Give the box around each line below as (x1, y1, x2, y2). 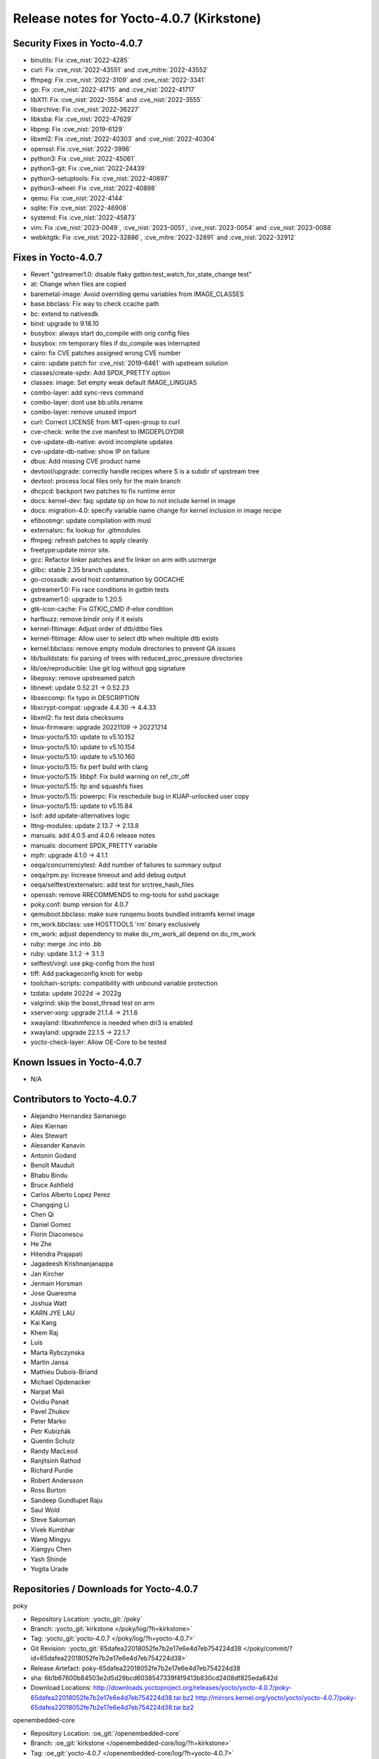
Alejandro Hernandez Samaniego (30, 1112, 126, 1120)
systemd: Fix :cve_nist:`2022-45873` (30, 213, 137, 222)
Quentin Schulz (30, 1437, 75, 1445)
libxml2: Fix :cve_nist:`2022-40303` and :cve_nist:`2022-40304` (30, 134, 217, 144)
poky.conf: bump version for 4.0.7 (30, 901, 129, 908)
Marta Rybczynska (30, 1348, 85, 1357)
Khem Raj (30, 1328, 59, 1337)
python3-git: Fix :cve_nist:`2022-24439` (30, 164, 147, 172)
